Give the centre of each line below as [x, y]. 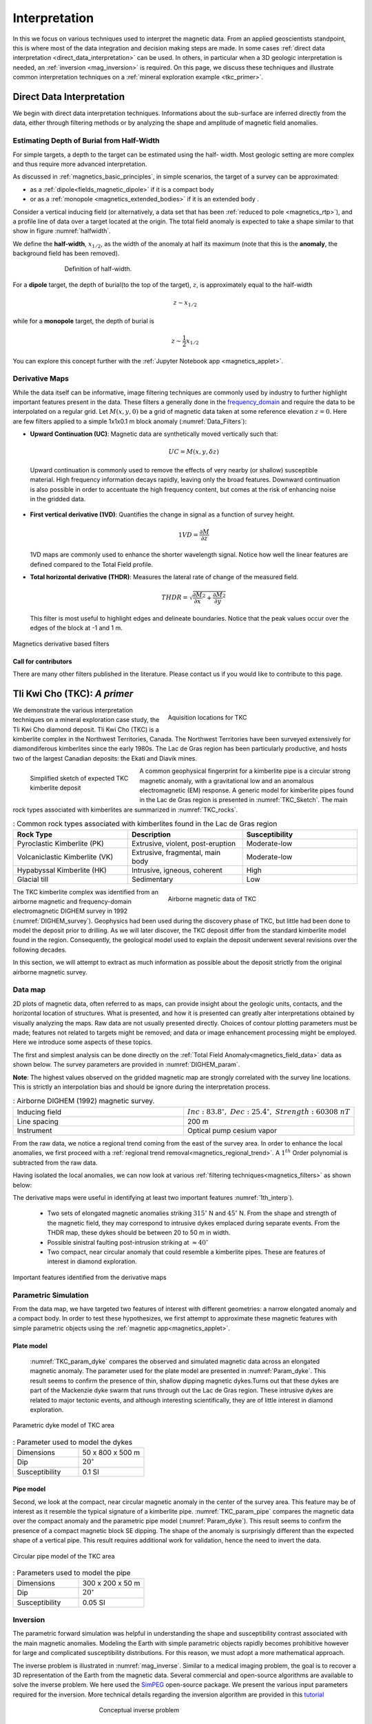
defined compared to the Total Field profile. [91, 564]
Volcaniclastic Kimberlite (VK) [65, 856]
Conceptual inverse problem [139, 1710]
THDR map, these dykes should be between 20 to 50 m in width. [139, 1233]
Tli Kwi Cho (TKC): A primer [73, 693]
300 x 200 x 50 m [111, 1583]
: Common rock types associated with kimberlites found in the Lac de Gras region [145, 824]
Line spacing [38, 1122]
